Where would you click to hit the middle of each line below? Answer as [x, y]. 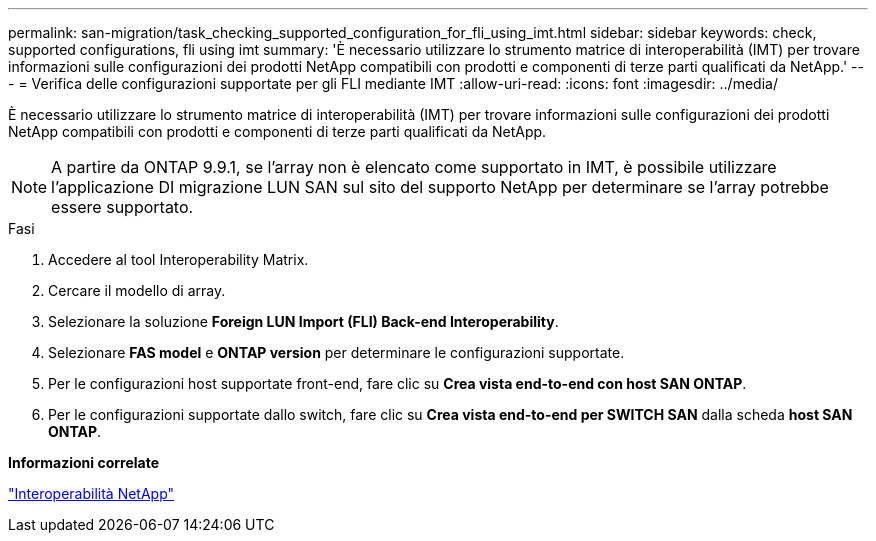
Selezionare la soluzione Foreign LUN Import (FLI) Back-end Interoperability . [303, 321]
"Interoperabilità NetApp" [91, 493]
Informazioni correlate [84, 462]
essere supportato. [122, 207]
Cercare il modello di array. [137, 290]
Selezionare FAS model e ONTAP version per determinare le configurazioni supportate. [336, 352]
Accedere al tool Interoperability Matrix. [178, 259]
